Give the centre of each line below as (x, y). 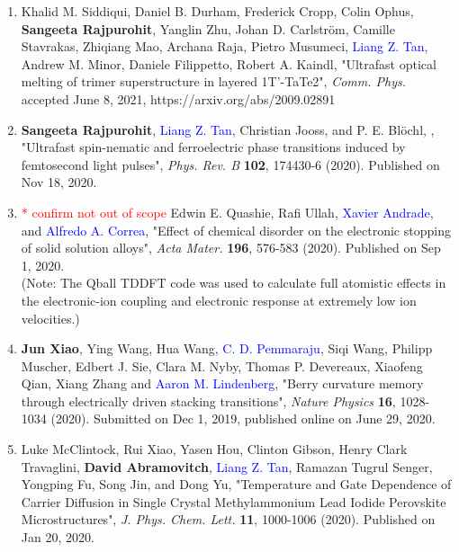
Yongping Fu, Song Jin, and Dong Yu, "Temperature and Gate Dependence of (236, 484)
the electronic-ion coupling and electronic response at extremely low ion (219, 300)
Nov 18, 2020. (59, 182)
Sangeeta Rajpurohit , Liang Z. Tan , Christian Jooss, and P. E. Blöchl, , (228, 129)
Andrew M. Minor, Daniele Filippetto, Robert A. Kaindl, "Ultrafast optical (229, 63)
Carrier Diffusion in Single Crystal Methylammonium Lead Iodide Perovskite (234, 501)
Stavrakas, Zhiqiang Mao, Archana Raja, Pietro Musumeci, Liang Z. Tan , (225, 46)
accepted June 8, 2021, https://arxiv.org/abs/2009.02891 (178, 98)
